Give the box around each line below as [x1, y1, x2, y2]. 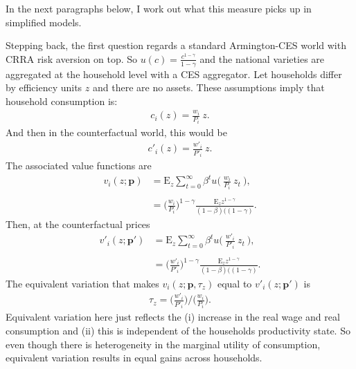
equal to [217, 276, 252, 290]
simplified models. [6, 15, 82, 29]
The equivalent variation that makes [6, 276, 159, 290]
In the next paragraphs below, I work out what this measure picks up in [6, 1, 312, 15]
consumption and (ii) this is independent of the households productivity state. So [6, 323, 350, 337]
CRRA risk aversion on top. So [6, 51, 138, 66]
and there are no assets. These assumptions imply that [92, 80, 325, 95]
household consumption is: [6, 93, 118, 108]
